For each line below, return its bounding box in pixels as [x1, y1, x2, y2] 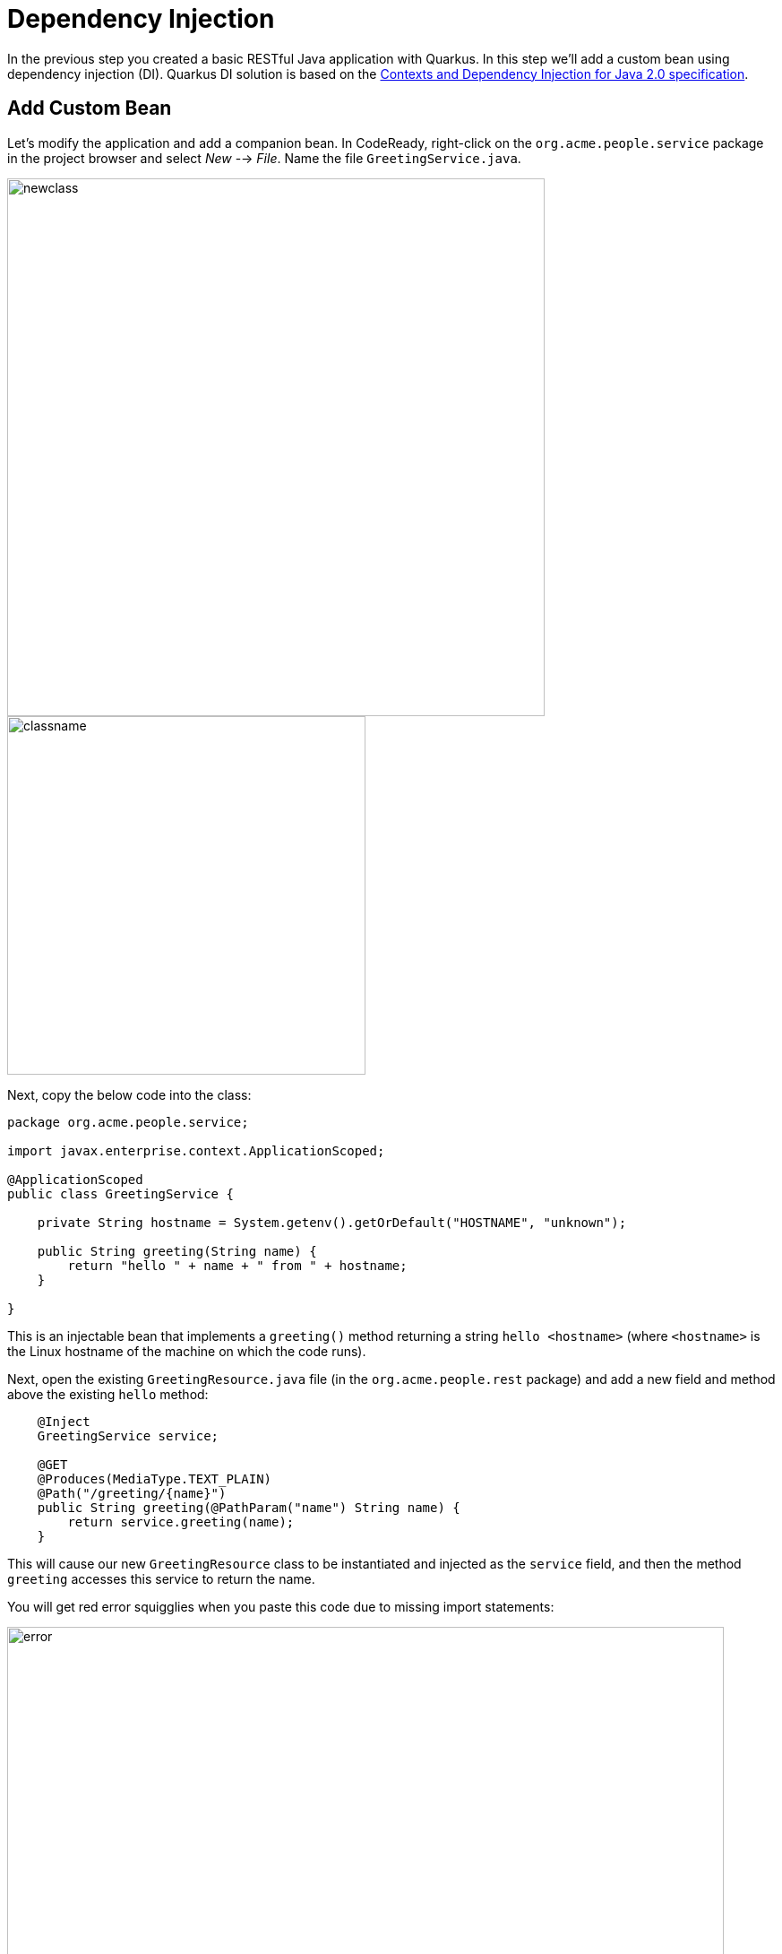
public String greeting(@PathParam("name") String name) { [37, 1500, 460, 1515]
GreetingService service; [37, 1428, 219, 1443]
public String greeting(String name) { [37, 1243, 317, 1258]
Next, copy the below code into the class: [7, 1086, 252, 1102]
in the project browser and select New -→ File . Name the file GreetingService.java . [7, 150, 521, 166]
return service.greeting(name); [67, 1514, 295, 1529]
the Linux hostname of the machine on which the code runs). [7, 1343, 366, 1359]
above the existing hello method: [7, 1386, 209, 1402]
